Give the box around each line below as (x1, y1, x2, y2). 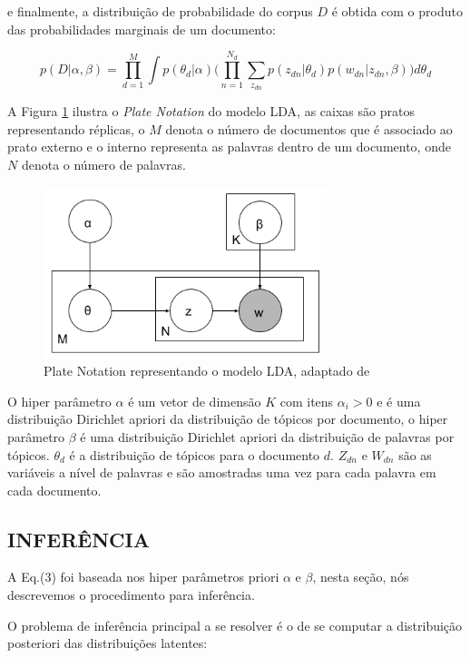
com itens (279, 391, 334, 410)
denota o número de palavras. (21, 154, 186, 173)
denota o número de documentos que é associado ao (165, 119, 453, 138)
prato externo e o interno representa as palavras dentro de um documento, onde (7, 137, 451, 156)
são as (398, 445, 432, 464)
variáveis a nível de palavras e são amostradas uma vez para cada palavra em (7, 463, 436, 482)
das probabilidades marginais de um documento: (7, 19, 276, 38)
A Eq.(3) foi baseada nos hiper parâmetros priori (7, 567, 279, 586)
